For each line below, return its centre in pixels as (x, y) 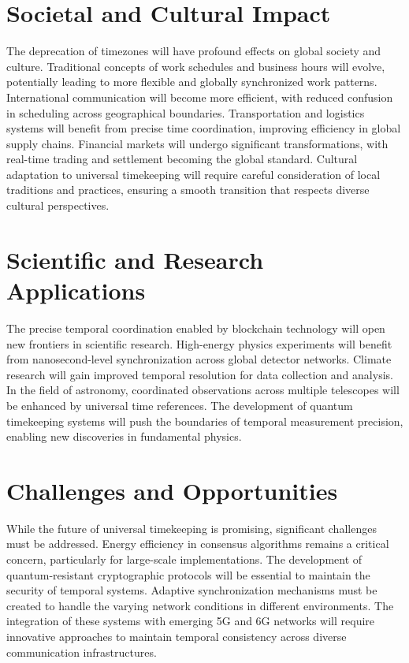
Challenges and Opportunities (172, 490)
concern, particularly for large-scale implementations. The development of (184, 559)
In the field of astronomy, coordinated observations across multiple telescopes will (203, 390)
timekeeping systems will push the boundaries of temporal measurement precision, (205, 421)
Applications (76, 291)
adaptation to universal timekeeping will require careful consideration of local (193, 174)
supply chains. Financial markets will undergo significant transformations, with (197, 143)
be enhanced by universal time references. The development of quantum (180, 405)
